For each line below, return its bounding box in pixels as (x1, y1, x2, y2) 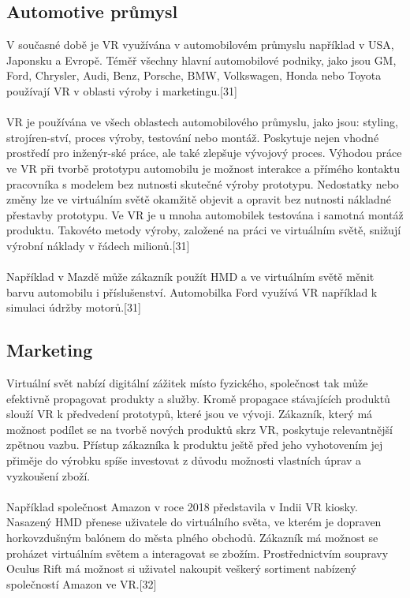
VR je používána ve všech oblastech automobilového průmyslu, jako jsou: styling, (6, 114, 398, 130)
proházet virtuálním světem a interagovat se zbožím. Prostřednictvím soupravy (6, 544, 389, 561)
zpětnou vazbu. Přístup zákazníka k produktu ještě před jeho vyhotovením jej (6, 436, 383, 453)
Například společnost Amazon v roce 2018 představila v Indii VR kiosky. (6, 498, 358, 514)
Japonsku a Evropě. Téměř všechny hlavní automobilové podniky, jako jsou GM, (6, 51, 397, 68)
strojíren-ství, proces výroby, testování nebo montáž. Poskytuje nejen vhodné (6, 129, 379, 145)
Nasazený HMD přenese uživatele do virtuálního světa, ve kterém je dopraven (6, 514, 382, 530)
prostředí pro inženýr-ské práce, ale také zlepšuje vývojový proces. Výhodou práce (6, 144, 402, 161)
